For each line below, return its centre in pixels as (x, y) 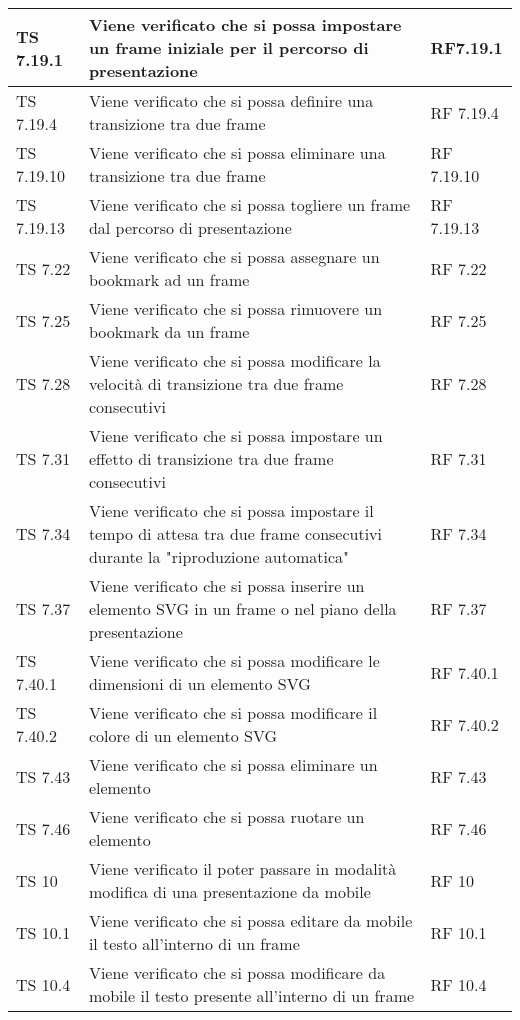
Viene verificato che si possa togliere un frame (249, 204)
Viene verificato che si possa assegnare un (234, 256)
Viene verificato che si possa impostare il (231, 510)
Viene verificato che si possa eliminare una (237, 152)
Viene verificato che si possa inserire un (226, 585)
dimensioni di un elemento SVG (199, 683)
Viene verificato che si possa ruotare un (226, 816)
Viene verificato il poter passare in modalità (242, 868)
